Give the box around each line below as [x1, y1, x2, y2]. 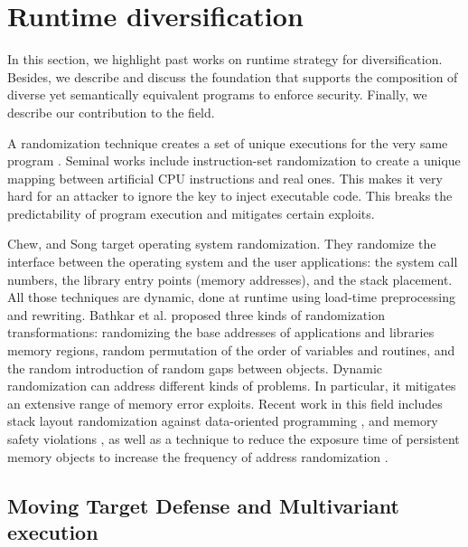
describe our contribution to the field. [7, 102, 215, 121]
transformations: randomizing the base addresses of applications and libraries [7, 323, 435, 342]
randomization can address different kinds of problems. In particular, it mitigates [7, 376, 456, 395]
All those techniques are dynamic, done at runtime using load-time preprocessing [7, 288, 455, 307]
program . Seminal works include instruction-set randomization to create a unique [7, 151, 461, 170]
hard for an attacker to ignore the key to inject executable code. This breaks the [7, 186, 453, 205]
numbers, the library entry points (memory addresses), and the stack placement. [7, 269, 453, 288]
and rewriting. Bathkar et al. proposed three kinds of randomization [7, 305, 385, 324]
